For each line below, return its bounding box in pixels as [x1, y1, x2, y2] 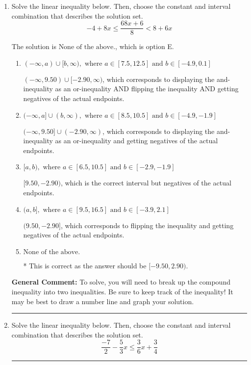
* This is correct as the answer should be [23, 260, 147, 270]
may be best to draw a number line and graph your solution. [11, 296, 194, 306]
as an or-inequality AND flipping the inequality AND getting [55, 83, 239, 94]
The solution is [11, 41, 56, 52]
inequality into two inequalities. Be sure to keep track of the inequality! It [11, 286, 233, 296]
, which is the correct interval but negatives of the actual [60, 178, 231, 188]
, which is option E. [115, 41, 174, 52]
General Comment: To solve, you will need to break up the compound [11, 277, 230, 287]
